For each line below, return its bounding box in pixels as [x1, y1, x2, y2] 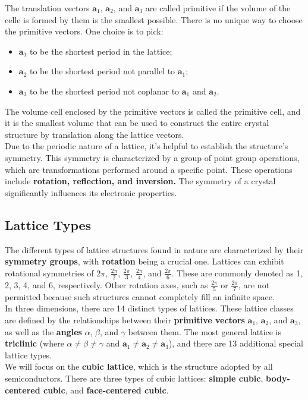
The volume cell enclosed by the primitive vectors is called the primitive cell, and [5, 105, 301, 117]
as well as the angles [5, 325, 82, 338]
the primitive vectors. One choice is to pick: [5, 25, 164, 37]
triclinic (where [5, 337, 64, 349]
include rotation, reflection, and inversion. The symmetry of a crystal [5, 175, 276, 187]
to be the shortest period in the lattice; [29, 45, 172, 57]
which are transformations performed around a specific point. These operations [5, 163, 293, 175]
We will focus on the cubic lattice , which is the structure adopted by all [5, 360, 273, 373]
